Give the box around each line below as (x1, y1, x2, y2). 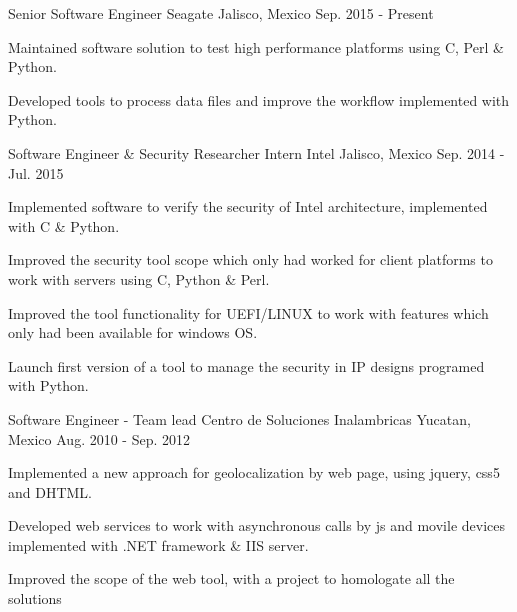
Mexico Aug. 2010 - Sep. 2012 (8, 428, 191, 449)
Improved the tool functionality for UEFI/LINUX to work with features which (8, 302, 489, 323)
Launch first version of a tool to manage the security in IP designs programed (8, 355, 485, 376)
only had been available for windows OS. (8, 322, 258, 343)
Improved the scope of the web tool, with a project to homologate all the (8, 568, 455, 589)
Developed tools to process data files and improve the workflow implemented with (8, 89, 510, 110)
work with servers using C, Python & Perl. (8, 268, 270, 289)
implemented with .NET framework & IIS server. (8, 534, 309, 555)
